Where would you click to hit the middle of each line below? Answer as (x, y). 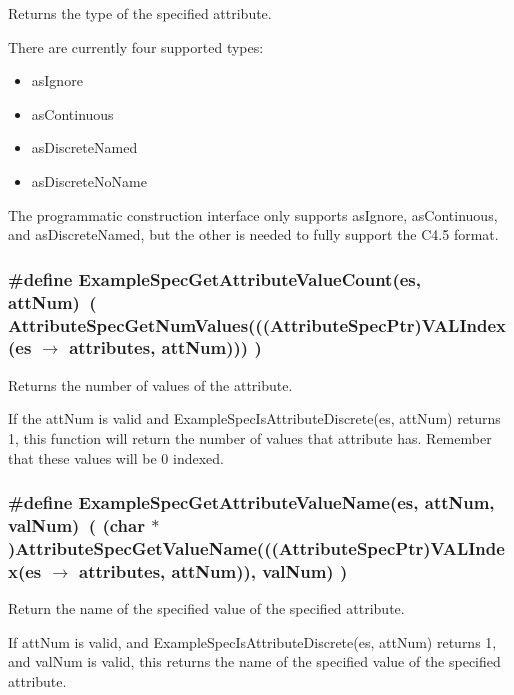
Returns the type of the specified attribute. (140, 13)
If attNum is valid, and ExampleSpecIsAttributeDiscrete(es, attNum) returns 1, (252, 641)
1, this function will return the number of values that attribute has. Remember (250, 437)
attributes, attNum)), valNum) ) (213, 570)
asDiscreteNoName (89, 180)
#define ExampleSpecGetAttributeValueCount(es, (215, 278)
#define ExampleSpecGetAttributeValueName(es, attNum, (251, 502)
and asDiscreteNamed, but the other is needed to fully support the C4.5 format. (253, 234)
